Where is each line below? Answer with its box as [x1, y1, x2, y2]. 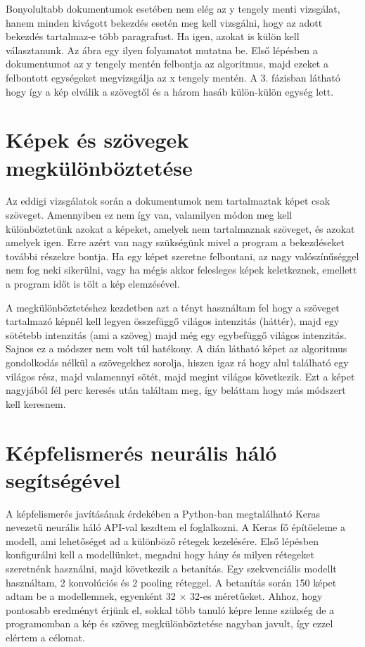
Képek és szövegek [6, 125, 189, 154]
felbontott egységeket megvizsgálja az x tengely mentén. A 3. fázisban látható [6, 70, 340, 84]
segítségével [6, 465, 121, 494]
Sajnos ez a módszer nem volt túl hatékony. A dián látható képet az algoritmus [6, 341, 347, 356]
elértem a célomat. [6, 630, 85, 645]
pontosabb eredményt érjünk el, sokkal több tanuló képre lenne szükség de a [6, 602, 335, 617]
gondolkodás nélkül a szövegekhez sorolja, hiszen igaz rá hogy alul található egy [6, 355, 349, 369]
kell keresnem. [6, 396, 66, 411]
